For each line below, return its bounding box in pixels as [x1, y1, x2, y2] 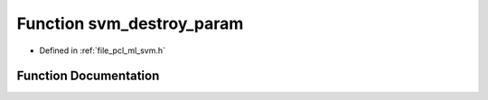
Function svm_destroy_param [16, 14, 244, 33]
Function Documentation [16, 68, 160, 84]
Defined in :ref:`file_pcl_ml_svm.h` [39, 45, 166, 56]
